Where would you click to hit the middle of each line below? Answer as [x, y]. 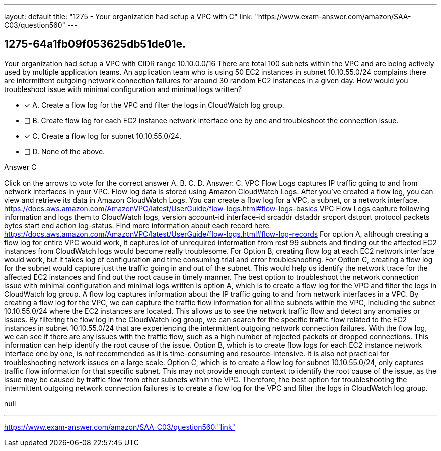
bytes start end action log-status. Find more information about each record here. [138, 225]
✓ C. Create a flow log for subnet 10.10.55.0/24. [103, 136]
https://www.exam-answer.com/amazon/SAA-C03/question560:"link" [120, 427]
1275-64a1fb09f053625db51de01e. [95, 44]
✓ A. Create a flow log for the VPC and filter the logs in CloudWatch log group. [154, 105]
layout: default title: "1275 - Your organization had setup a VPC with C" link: [129, 16]
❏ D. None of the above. [65, 151]
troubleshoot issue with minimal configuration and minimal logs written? [123, 89]
